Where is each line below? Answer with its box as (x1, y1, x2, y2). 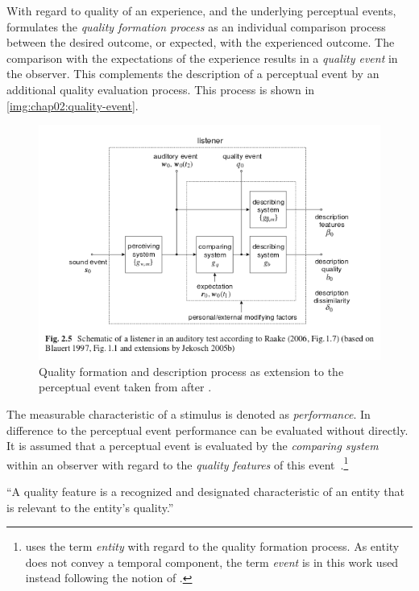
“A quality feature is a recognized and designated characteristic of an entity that (6, 482, 404, 499)
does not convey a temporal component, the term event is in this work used (25, 553, 399, 570)
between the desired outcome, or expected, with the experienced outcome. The (6, 34, 395, 51)
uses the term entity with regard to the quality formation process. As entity (25, 538, 400, 555)
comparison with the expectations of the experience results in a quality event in (6, 49, 398, 66)
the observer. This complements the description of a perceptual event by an (6, 65, 380, 82)
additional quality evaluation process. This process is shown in (6, 81, 315, 97)
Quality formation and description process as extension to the (39, 362, 344, 379)
